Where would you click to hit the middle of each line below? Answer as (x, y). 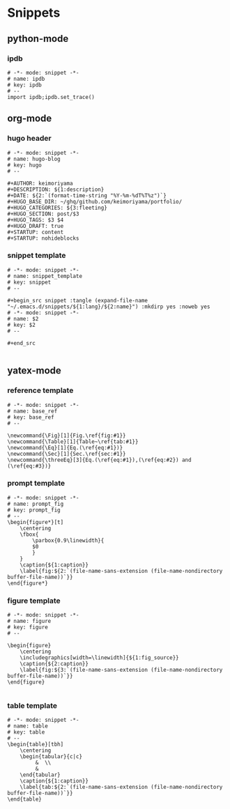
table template (32, 706)
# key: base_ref (31, 417)
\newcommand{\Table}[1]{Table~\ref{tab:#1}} (73, 441)
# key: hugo (24, 165)
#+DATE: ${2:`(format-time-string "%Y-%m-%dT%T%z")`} (87, 195)
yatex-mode (34, 371)
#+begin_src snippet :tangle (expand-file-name (78, 300)
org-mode (30, 119)
